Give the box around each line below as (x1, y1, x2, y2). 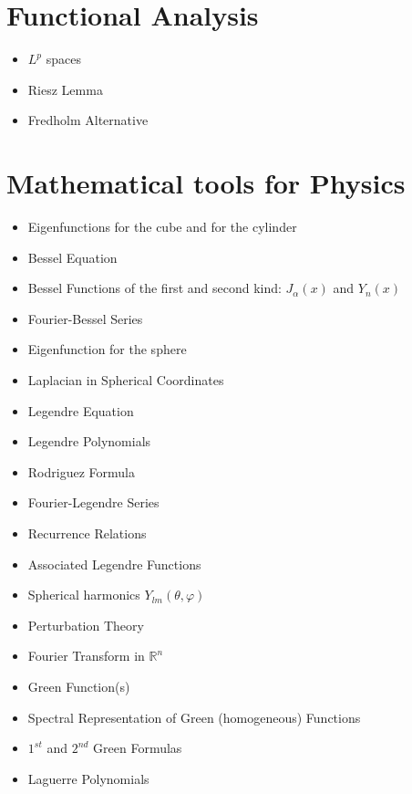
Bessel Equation (27, 247, 118, 266)
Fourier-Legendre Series (27, 493, 160, 512)
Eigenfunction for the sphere (27, 340, 187, 359)
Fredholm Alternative (27, 110, 149, 130)
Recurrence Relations (27, 523, 147, 542)
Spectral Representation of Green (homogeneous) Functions (27, 707, 361, 726)
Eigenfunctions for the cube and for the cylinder (27, 217, 297, 236)
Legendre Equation (27, 401, 134, 420)
